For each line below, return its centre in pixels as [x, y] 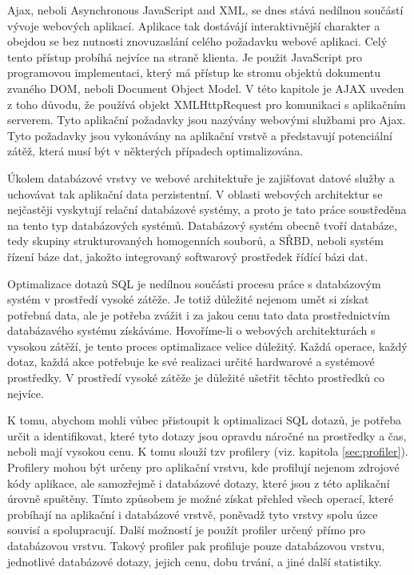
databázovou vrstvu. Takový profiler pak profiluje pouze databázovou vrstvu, [196, 545]
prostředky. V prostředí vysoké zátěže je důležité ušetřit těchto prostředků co [196, 378]
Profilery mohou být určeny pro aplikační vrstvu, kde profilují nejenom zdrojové [203, 467]
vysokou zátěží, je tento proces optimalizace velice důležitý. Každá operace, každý [207, 346]
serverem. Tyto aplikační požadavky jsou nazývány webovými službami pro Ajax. [207, 120]
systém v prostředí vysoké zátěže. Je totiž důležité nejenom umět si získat [188, 299]
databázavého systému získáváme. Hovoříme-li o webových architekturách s [191, 330]
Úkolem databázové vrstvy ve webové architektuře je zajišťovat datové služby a [201, 177]
